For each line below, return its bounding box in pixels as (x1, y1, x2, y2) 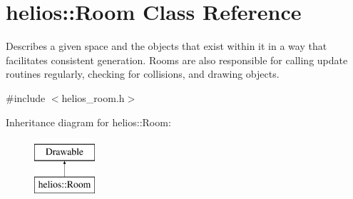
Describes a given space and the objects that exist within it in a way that (6, 39, 327, 53)
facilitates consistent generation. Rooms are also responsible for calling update (6, 52, 348, 67)
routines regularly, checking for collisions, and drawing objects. (6, 66, 280, 81)
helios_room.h (61, 90, 125, 105)
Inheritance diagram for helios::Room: (6, 114, 171, 129)
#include (6, 90, 46, 105)
